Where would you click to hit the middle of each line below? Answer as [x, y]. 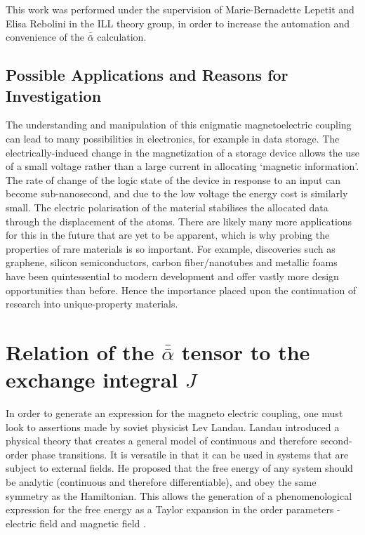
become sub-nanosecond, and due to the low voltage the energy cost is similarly [177, 193]
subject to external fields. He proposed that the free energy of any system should [179, 468]
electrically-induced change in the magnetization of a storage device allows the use [182, 152]
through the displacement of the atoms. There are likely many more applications [179, 221]
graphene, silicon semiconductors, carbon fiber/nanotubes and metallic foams [172, 262]
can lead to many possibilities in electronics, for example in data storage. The [173, 138]
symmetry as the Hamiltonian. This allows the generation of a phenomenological [179, 495]
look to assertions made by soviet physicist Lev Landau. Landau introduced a [173, 427]
